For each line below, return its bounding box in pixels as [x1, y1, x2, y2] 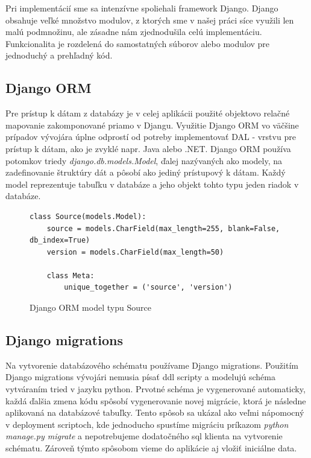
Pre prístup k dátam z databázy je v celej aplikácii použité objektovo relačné [5, 107, 290, 119]
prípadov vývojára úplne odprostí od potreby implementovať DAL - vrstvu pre [5, 130, 296, 143]
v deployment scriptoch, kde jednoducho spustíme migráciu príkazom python [5, 418, 289, 430]
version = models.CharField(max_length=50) [46, 247, 224, 256]
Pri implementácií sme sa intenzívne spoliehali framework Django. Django [5, 2, 278, 14]
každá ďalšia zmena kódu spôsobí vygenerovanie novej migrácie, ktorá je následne [5, 394, 306, 407]
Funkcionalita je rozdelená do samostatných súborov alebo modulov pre [5, 37, 270, 49]
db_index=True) [30, 236, 90, 245]
